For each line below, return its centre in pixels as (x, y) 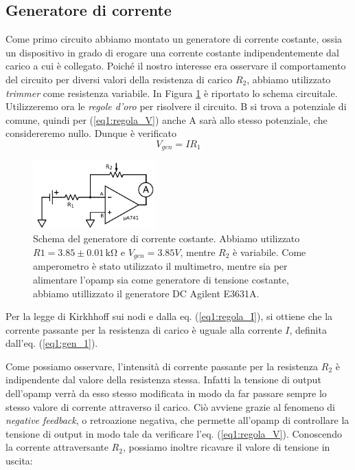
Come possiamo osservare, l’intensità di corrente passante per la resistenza (162, 366)
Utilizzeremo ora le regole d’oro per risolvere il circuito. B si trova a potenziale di (176, 106)
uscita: (19, 461)
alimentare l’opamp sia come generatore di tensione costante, (161, 279)
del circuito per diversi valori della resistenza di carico (119, 79)
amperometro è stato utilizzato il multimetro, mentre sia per (160, 266)
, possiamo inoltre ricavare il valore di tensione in (226, 447)
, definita (308, 329)
